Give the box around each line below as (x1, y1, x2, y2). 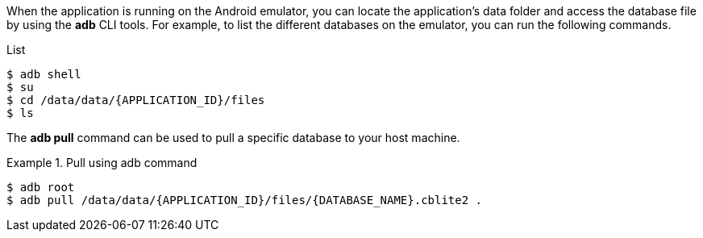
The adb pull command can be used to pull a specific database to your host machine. (6, 131, 460, 144)
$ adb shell (6, 68, 81, 81)
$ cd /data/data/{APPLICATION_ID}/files (6, 94, 265, 106)
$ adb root (6, 181, 75, 194)
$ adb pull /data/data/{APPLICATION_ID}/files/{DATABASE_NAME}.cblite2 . (6, 194, 483, 207)
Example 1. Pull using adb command (6, 156, 198, 169)
